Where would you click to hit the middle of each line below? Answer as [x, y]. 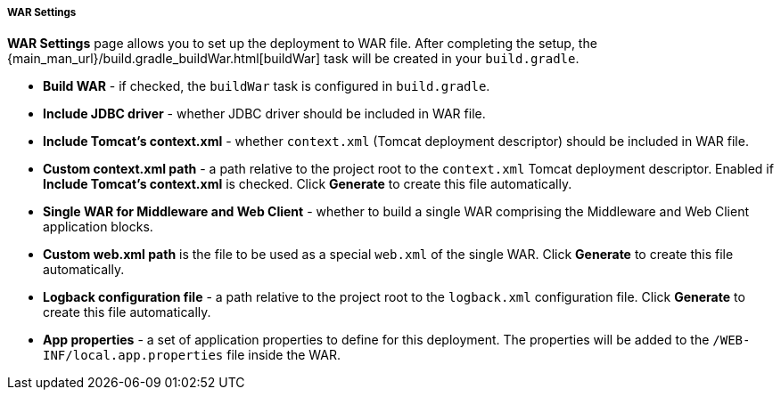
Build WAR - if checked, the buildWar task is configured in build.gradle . [267, 86]
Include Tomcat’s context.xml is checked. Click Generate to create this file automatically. [308, 184]
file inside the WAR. [284, 355]
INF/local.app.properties [133, 356]
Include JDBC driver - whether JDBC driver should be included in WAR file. [264, 114]
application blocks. [98, 227]
